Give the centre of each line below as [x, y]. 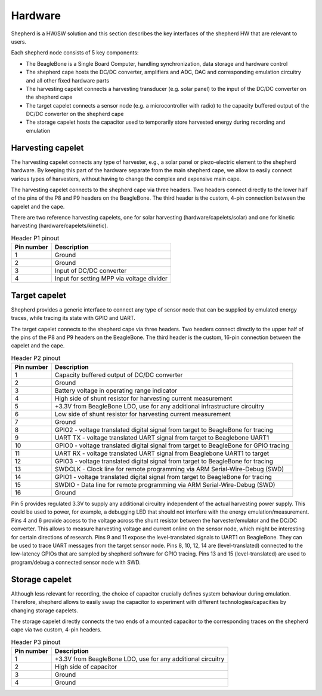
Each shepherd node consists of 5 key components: [75, 53]
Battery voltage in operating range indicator [116, 390]
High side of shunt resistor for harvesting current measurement [143, 399]
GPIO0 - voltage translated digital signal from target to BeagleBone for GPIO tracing [172, 445]
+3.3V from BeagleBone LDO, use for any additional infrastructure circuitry [160, 407]
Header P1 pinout [35, 238]
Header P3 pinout [36, 642]
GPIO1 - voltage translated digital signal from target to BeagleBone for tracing [163, 477]
